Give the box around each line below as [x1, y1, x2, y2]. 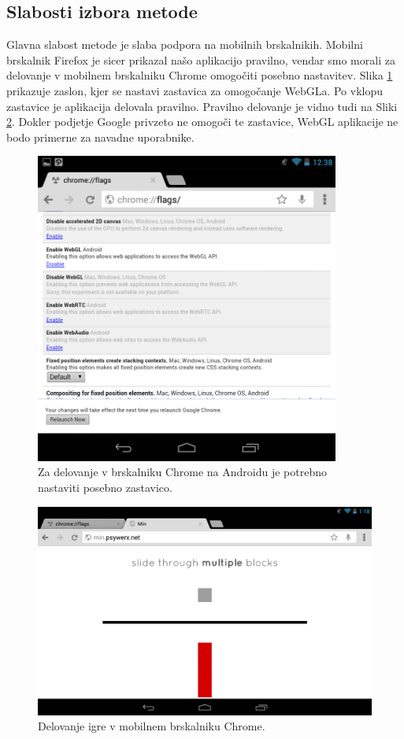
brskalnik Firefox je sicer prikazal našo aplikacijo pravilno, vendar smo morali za [6, 51, 395, 68]
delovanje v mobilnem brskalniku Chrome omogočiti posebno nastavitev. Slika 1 [6, 67, 393, 83]
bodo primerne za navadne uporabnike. [6, 128, 195, 145]
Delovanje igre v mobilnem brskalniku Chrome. [38, 718, 265, 734]
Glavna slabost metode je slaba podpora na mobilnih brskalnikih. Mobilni [6, 36, 363, 53]
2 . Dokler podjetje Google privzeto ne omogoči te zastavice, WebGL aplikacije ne [6, 113, 398, 130]
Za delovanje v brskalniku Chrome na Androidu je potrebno [38, 464, 328, 480]
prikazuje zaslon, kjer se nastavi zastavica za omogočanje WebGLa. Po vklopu [6, 82, 384, 98]
